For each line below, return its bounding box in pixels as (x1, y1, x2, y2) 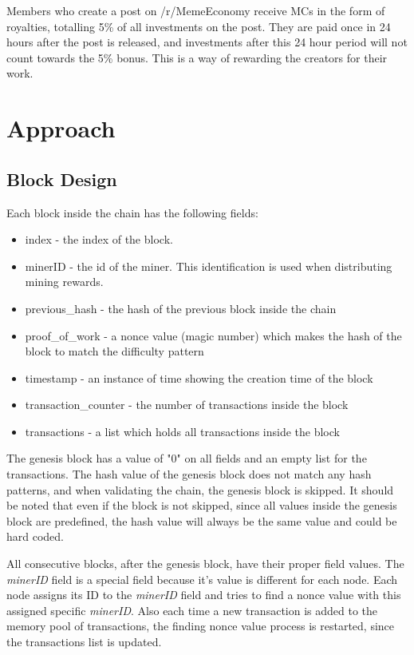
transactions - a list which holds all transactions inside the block (25, 423, 340, 439)
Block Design (6, 166, 117, 191)
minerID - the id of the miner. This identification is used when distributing (25, 257, 392, 274)
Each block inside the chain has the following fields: (6, 204, 258, 220)
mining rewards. (25, 273, 104, 290)
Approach (6, 112, 116, 145)
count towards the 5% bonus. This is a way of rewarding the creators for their (6, 49, 388, 65)
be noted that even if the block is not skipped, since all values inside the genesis (6, 497, 397, 514)
